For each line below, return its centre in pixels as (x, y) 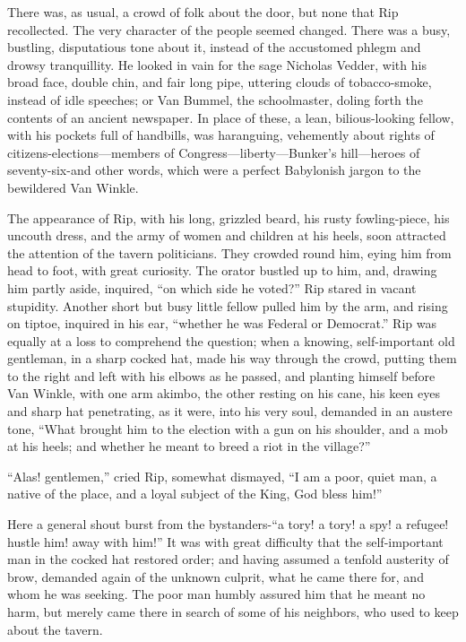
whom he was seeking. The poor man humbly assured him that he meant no (216, 594)
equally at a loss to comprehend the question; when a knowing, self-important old (231, 340)
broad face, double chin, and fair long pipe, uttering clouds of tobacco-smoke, (220, 82)
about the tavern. (55, 629)
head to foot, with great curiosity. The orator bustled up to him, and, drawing (222, 270)
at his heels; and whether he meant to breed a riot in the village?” (189, 446)
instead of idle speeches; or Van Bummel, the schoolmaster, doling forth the (215, 99)
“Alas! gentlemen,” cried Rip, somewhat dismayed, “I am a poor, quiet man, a (222, 476)
